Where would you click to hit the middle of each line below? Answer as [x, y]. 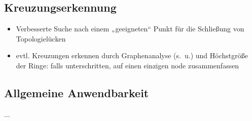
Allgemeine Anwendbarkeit [77, 92]
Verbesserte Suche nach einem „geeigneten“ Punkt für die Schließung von [130, 29]
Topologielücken [41, 38]
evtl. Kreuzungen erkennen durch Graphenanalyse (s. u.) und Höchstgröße [132, 55]
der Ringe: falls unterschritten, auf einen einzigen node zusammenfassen [128, 65]
